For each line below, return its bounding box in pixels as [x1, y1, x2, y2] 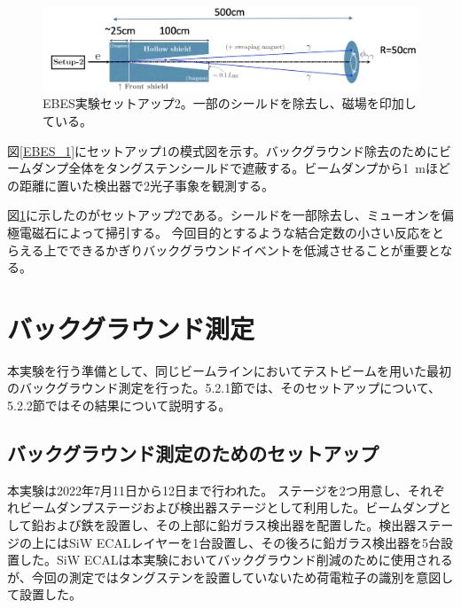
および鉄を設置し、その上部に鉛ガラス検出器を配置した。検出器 [43, 516, 417, 534]
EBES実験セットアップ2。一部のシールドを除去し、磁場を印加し [43, 94, 417, 113]
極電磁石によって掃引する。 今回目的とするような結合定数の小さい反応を [7, 222, 433, 241]
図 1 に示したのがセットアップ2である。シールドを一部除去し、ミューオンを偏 [7, 206, 454, 224]
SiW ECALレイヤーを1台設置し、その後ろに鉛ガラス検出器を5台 [68, 533, 441, 551]
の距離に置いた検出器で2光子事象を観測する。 [7, 175, 274, 194]
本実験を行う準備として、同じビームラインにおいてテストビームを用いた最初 [7, 361, 451, 379]
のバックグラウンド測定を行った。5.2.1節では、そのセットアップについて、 [7, 378, 441, 397]
